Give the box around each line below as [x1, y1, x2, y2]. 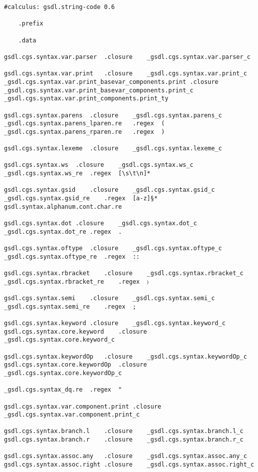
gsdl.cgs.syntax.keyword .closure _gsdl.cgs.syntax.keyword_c [4, 319, 226, 327]
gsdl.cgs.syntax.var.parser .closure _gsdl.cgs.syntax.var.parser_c [4, 53, 251, 60]
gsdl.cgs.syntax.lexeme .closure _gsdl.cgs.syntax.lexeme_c [4, 145, 222, 152]
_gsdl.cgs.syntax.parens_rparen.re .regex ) [4, 128, 165, 135]
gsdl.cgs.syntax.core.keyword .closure [4, 328, 147, 335]
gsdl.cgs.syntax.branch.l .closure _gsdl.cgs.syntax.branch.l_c [4, 428, 244, 435]
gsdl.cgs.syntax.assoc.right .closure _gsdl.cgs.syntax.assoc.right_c [4, 461, 255, 469]
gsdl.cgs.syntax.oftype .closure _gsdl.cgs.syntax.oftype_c [4, 245, 222, 252]
